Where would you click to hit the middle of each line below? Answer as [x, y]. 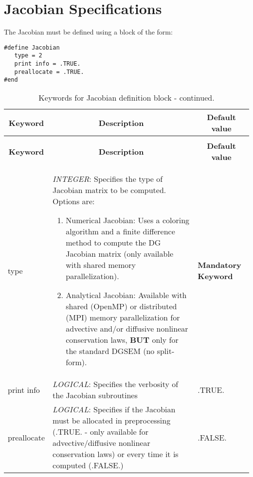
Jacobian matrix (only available [119, 254]
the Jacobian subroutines [95, 395]
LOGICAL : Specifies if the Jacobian [114, 409]
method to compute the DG [113, 242]
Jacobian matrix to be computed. [109, 190]
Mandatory [219, 265]
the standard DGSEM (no [110, 351]
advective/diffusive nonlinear [101, 443]
